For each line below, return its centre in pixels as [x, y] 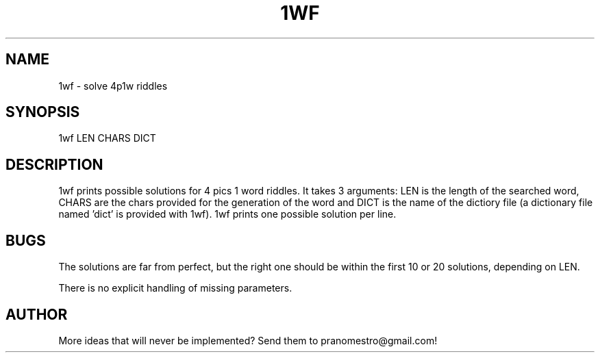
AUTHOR [37, 314]
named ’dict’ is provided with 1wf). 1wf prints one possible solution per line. [227, 214]
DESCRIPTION [54, 164]
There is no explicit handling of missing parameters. [175, 288]
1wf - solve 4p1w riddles [113, 86]
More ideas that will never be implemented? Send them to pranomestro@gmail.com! [248, 340]
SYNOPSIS [43, 112]
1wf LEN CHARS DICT [107, 138]
